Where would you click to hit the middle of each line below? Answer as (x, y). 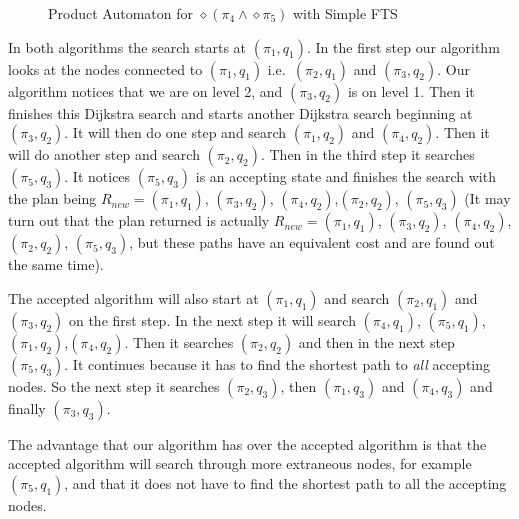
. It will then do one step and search (175, 132)
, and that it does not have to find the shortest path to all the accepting (285, 482)
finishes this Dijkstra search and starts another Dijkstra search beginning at (240, 112)
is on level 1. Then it (411, 90)
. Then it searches (179, 341)
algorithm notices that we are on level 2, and (145, 90)
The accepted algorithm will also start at (133, 297)
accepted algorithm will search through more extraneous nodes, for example (240, 463)
